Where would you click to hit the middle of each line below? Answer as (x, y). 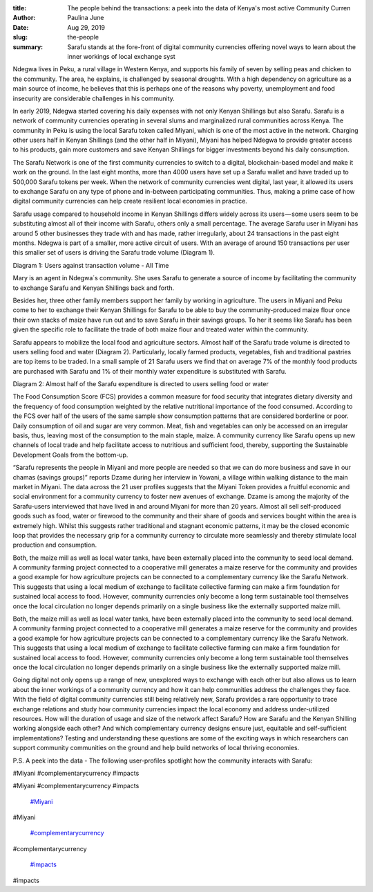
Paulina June (86, 18)
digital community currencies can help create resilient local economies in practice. (130, 201)
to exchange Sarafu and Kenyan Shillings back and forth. (94, 288)
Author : (24, 18)
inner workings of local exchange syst (121, 56)
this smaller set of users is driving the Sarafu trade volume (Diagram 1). (114, 253)
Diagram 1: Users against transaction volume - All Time (91, 265)
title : (20, 8)
